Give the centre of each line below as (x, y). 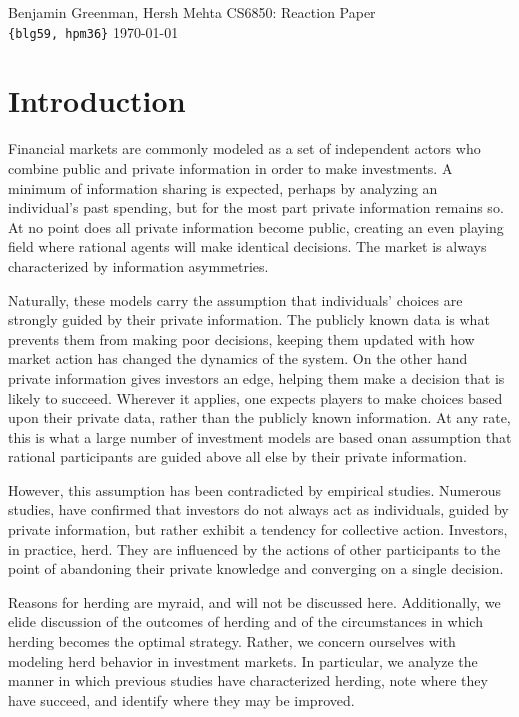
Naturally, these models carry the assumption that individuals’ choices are (235, 299)
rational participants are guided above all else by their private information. (237, 456)
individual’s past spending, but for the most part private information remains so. (256, 207)
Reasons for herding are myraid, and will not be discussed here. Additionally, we (254, 601)
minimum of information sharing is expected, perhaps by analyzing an (223, 187)
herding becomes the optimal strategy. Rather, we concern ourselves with (232, 641)
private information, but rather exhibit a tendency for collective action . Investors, (258, 529)
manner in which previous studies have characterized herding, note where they (248, 680)
